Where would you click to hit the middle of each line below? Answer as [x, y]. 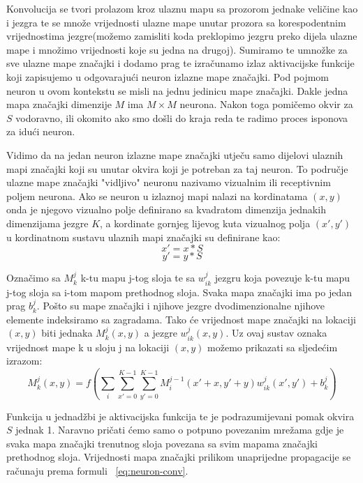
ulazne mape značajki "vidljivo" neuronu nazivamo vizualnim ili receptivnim [169, 182]
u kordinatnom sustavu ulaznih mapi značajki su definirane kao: [143, 237]
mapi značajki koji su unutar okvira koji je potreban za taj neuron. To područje [177, 168]
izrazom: [24, 361]
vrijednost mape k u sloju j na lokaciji [88, 347]
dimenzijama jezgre [47, 223]
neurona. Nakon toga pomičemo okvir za [266, 104]
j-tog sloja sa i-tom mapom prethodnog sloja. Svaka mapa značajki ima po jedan [179, 292]
